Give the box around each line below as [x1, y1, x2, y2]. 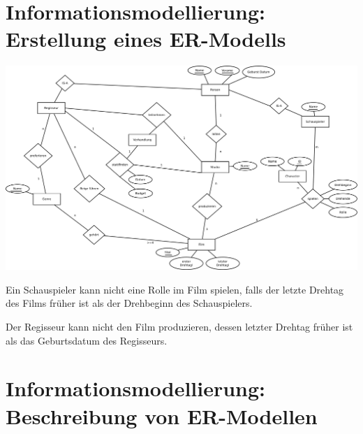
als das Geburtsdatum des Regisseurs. [6, 333, 168, 347]
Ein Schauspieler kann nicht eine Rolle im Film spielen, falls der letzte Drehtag [6, 282, 344, 296]
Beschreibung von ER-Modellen [6, 401, 318, 430]
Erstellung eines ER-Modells [6, 24, 286, 53]
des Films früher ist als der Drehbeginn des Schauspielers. [6, 296, 253, 310]
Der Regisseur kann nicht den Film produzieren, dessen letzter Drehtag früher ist [6, 319, 353, 333]
